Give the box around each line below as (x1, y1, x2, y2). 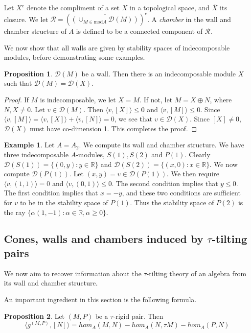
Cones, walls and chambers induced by (4, 231, 204, 246)
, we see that (114, 114, 153, 124)
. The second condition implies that (112, 178, 218, 188)
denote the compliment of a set (26, 2, 120, 12)
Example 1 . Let (4, 140, 55, 150)
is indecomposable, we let (40, 95, 116, 105)
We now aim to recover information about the (4, 268, 141, 278)
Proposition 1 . (4, 68, 52, 78)
